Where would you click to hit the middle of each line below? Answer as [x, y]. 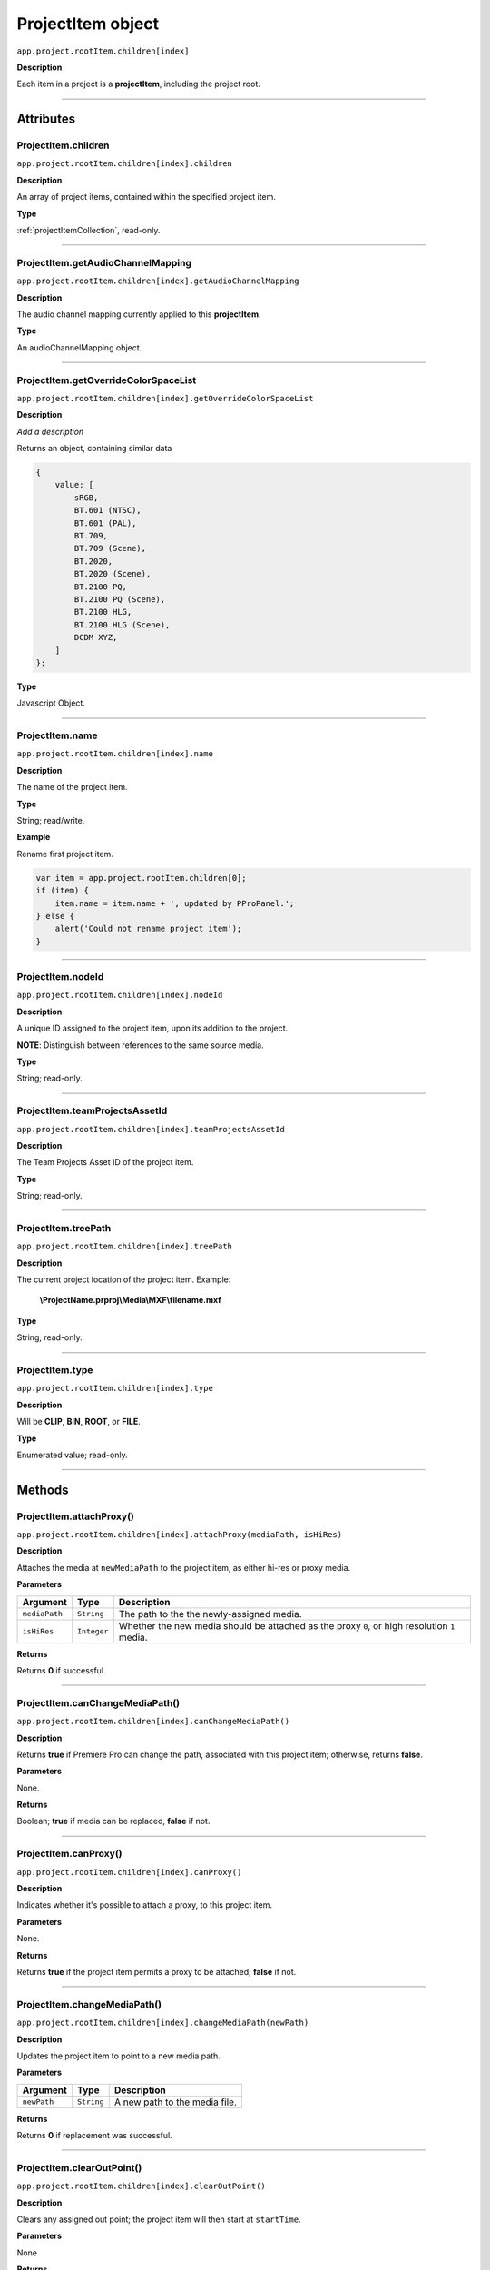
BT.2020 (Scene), [113, 574]
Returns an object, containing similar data [94, 449]
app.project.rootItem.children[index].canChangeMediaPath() [153, 1722]
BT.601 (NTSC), [108, 510]
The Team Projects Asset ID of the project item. [105, 1162]
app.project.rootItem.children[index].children [125, 164]
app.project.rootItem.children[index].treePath [125, 1247]
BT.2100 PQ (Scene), [120, 599]
